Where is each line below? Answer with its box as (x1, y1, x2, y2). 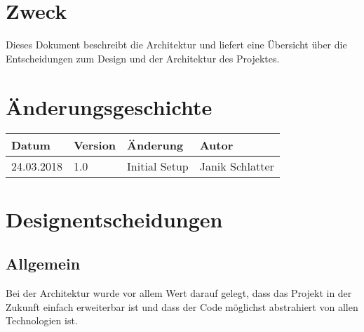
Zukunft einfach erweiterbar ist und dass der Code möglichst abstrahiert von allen (6, 299, 358, 314)
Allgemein (6, 253, 81, 274)
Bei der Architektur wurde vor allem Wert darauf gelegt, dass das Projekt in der (6, 286, 352, 300)
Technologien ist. (6, 313, 78, 328)
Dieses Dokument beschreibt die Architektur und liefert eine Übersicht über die (6, 37, 347, 52)
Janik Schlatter (199, 158, 274, 175)
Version (73, 137, 116, 154)
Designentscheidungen (6, 204, 223, 233)
